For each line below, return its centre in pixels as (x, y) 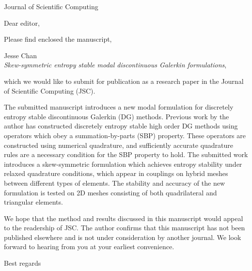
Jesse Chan (20, 55)
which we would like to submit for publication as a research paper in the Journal (124, 81)
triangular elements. (33, 202)
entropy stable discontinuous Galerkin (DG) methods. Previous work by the (117, 116)
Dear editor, (22, 23)
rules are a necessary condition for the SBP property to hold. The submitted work (126, 154)
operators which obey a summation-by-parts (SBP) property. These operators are (125, 135)
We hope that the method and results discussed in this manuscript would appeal (124, 218)
